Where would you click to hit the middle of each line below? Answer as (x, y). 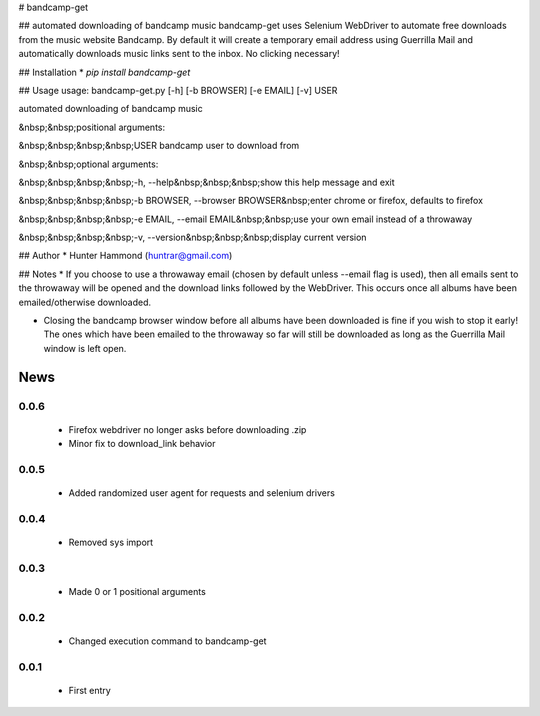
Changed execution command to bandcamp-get (167, 641)
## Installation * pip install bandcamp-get (104, 72)
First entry (90, 690)
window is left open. (85, 348)
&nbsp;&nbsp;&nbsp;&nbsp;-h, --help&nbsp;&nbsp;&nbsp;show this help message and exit (206, 182)
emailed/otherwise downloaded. (85, 302)
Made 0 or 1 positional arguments (137, 592)
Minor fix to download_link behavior (142, 444)
